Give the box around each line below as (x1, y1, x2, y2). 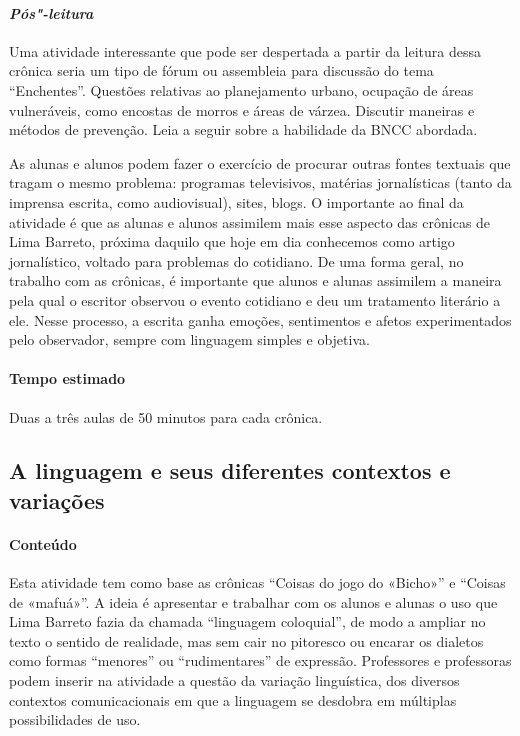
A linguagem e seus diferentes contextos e (9, 455, 451, 486)
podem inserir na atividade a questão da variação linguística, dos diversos (9, 670, 460, 691)
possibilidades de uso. (9, 709, 141, 730)
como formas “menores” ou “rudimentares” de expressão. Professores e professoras (9, 650, 512, 671)
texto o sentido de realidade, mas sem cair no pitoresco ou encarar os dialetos (9, 630, 484, 651)
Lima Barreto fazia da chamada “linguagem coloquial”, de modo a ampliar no (9, 611, 486, 632)
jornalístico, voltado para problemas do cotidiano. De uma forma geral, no (9, 250, 464, 271)
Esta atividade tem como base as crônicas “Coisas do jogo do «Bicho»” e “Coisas (9, 572, 506, 593)
